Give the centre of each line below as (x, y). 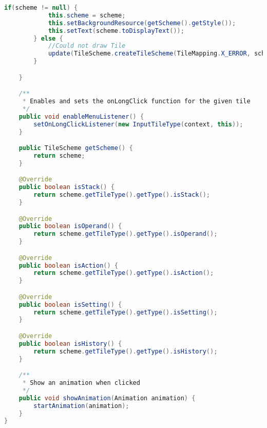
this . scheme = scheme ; (87, 15)
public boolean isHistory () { (70, 343)
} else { (48, 38)
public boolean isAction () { (69, 265)
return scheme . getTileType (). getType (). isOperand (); (126, 234)
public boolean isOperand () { (70, 226)
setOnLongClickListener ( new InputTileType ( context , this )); (138, 124)
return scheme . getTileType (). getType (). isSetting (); (126, 312)
